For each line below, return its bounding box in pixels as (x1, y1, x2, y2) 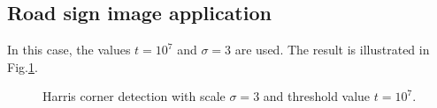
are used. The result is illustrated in (234, 40, 430, 59)
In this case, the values (7, 40, 131, 59)
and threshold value (263, 87, 371, 105)
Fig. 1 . (7, 57, 38, 76)
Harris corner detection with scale (42, 87, 226, 105)
